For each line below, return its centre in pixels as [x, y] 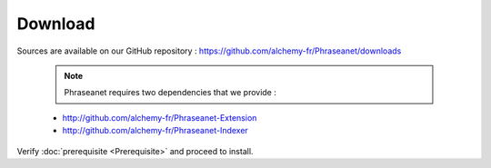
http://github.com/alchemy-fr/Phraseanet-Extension [160, 117]
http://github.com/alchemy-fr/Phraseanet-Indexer [155, 131]
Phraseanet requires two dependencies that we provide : [170, 93]
